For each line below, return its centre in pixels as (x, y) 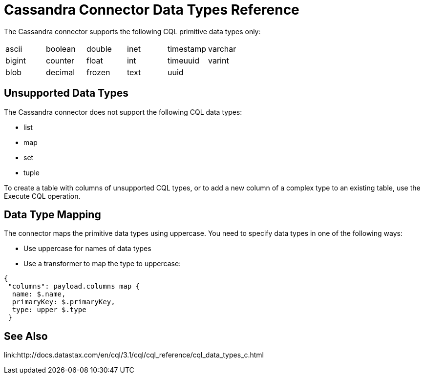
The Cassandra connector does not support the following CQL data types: (123, 112)
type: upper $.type (49, 310)
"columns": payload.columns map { (74, 286)
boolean (61, 49)
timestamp (187, 49)
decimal (61, 72)
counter (60, 60)
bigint (16, 60)
